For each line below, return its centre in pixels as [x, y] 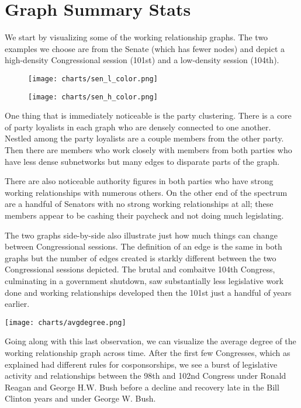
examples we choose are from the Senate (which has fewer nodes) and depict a [145, 48]
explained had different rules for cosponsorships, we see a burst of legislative [141, 364]
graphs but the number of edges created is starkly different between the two [141, 257]
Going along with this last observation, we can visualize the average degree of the [150, 341]
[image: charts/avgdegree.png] [65, 322]
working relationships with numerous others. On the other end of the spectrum [146, 192]
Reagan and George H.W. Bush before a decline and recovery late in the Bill [142, 387]
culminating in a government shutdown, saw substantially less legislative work [144, 280]
